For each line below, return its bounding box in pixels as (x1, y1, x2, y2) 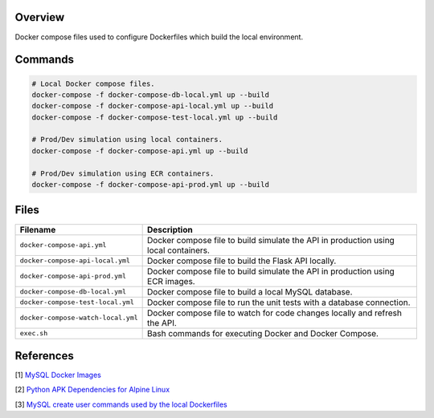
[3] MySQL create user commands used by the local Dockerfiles (14, 400, 228, 409)
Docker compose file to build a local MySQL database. (147, 286, 353, 297)
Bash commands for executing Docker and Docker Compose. (147, 327, 379, 339)
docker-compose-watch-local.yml (19, 314, 138, 323)
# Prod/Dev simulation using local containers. (31, 135, 223, 144)
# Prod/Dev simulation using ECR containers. (31, 168, 215, 178)
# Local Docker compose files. (31, 79, 156, 88)
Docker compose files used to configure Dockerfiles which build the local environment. (14, 32, 304, 42)
